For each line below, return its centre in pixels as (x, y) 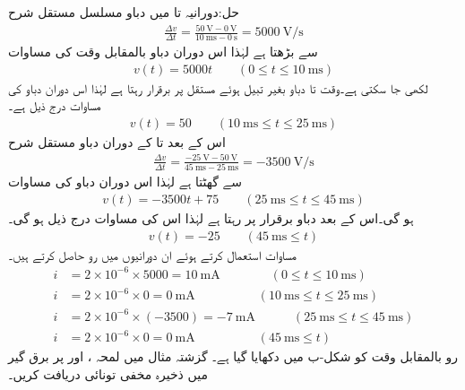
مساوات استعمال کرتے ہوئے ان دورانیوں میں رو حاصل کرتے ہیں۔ (152, 254)
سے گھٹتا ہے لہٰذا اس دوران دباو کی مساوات (125, 182)
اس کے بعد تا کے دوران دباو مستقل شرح (117, 141)
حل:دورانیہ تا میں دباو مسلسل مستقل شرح (124, 12)
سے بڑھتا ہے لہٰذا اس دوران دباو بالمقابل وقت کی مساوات (163, 51)
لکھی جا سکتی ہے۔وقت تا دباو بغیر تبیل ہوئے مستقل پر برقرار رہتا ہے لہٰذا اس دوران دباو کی (218, 87)
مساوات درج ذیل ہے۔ (55, 105)
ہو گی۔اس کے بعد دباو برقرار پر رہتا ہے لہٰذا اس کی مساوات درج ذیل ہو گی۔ (211, 217)
